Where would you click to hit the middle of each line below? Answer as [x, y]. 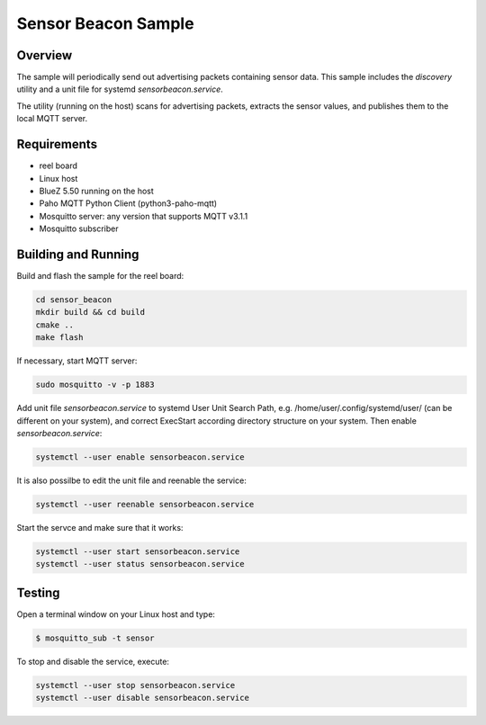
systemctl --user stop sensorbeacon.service [135, 685]
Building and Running [78, 254]
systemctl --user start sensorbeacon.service [138, 551]
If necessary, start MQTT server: [77, 361]
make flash [59, 338]
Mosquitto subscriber [79, 228]
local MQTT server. [52, 119]
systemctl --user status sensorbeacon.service [140, 564]
